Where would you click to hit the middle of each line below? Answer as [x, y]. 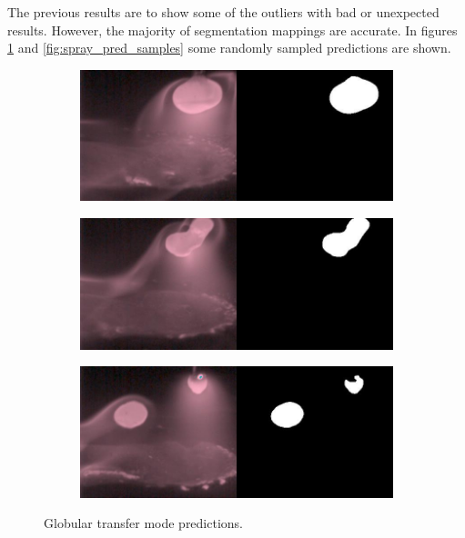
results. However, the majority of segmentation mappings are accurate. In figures [232, 30]
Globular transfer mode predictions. [144, 523]
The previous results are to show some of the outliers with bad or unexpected [223, 12]
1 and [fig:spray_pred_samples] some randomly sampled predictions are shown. [229, 48]
